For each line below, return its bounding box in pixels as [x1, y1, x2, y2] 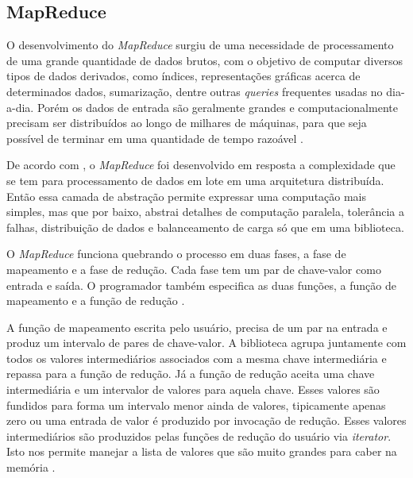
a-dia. [6, 98, 34, 115]
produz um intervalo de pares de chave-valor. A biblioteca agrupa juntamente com [6, 334, 407, 351]
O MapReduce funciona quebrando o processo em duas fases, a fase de [6, 245, 346, 262]
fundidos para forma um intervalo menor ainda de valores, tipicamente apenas [6, 396, 386, 413]
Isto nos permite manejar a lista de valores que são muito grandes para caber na [6, 443, 397, 460]
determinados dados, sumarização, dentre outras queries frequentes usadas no [6, 83, 383, 99]
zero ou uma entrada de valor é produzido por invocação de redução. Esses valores [6, 412, 407, 429]
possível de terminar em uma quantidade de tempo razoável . [6, 129, 303, 146]
